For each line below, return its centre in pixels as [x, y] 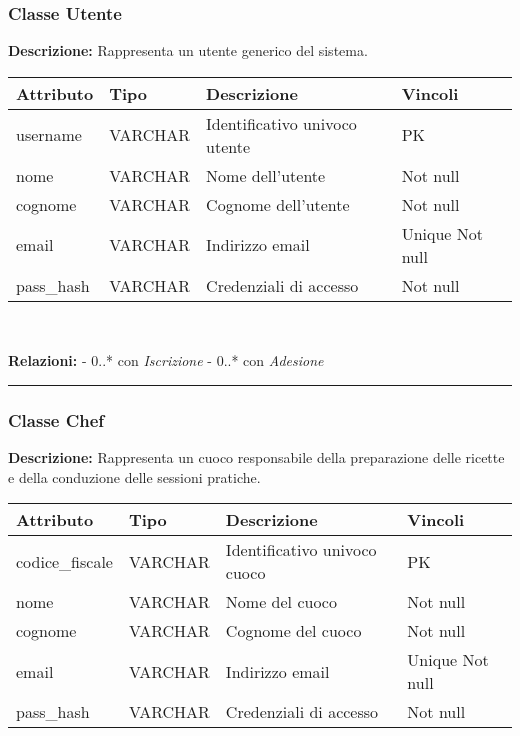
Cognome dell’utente [278, 204]
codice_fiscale [64, 561]
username [49, 135]
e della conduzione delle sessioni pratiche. [134, 476]
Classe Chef [56, 419]
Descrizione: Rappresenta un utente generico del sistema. [188, 50]
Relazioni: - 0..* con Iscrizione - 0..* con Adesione [166, 360]
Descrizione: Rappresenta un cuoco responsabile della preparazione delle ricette [256, 457]
